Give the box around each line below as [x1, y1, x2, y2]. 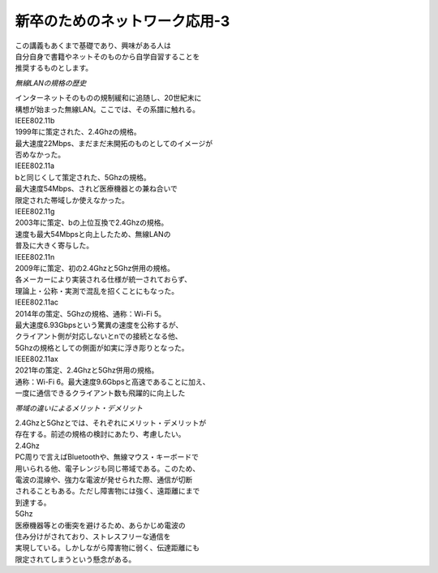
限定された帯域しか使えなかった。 [15, 195, 129, 205]
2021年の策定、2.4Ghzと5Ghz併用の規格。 [15, 365, 159, 375]
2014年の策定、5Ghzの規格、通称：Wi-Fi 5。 [15, 308, 166, 318]
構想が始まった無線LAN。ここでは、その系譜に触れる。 [15, 104, 200, 114]
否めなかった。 [15, 150, 65, 160]
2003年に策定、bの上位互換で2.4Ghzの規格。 [15, 218, 169, 227]
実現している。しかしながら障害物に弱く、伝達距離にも [15, 543, 200, 553]
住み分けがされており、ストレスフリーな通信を [15, 532, 171, 541]
